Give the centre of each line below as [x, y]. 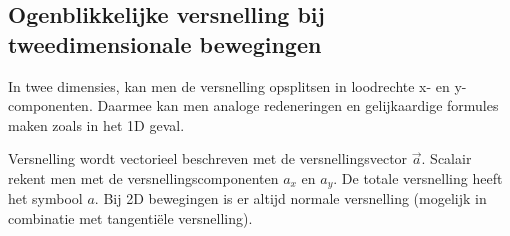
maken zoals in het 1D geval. [96, 124]
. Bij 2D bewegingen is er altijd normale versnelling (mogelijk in [290, 198]
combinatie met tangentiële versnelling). [130, 218]
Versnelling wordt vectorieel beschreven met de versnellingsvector [208, 158]
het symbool [45, 198]
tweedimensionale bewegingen [165, 43]
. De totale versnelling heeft [418, 177]
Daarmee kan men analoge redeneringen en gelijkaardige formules [298, 105]
